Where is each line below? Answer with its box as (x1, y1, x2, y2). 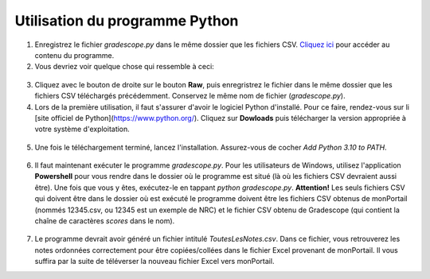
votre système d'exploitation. (34, 124, 131, 134)
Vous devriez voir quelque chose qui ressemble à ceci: (34, 62, 214, 72)
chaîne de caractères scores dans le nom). (34, 216, 175, 226)
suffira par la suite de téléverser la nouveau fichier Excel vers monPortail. (34, 257, 275, 266)
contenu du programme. (34, 50, 115, 60)
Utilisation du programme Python (14, 12, 239, 29)
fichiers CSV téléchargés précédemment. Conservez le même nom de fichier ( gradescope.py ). (34, 91, 346, 101)
